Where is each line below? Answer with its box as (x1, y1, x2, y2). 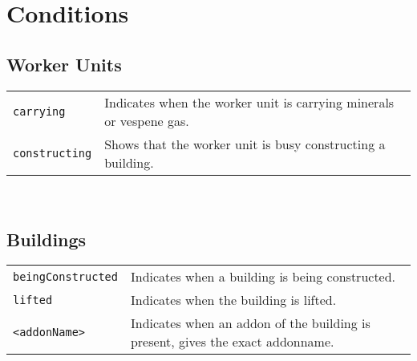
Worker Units (6, 51, 122, 76)
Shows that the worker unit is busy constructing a (104, 134, 386, 153)
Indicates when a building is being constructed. (130, 267, 396, 286)
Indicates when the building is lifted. (130, 290, 337, 310)
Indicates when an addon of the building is (130, 314, 370, 333)
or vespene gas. (104, 111, 189, 130)
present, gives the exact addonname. (130, 332, 334, 351)
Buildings (6, 226, 87, 251)
